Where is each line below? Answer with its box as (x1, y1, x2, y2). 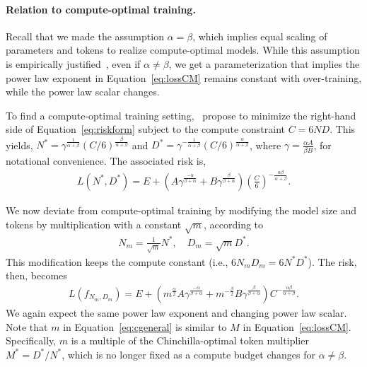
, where (249, 137, 281, 152)
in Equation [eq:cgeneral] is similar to (63, 319, 227, 334)
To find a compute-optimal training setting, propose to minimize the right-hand (6, 107, 356, 122)
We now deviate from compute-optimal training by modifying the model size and (6, 202, 357, 217)
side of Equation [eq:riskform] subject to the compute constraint (6, 122, 286, 136)
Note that (6, 319, 48, 334)
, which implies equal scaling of (192, 28, 327, 43)
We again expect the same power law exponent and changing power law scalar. (6, 305, 347, 320)
